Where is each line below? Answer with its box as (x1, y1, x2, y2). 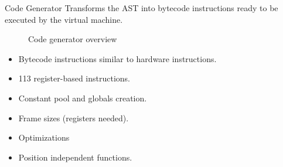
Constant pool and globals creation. (18, 91, 147, 104)
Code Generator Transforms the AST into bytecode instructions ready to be (5, 2, 278, 13)
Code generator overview (28, 33, 117, 45)
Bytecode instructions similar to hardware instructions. (18, 52, 217, 64)
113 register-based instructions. (18, 72, 131, 84)
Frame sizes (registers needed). (18, 111, 129, 124)
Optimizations (18, 131, 70, 144)
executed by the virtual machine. (5, 13, 123, 25)
